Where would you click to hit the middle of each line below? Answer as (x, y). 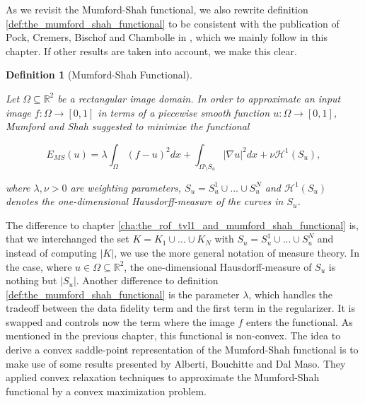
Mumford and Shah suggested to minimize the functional (128, 126)
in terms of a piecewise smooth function (184, 112)
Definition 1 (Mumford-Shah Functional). (99, 75)
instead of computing (51, 252)
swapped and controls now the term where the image (120, 321)
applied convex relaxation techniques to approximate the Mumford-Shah (163, 377)
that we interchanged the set (68, 239)
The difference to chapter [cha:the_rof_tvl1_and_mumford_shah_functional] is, (182, 224)
